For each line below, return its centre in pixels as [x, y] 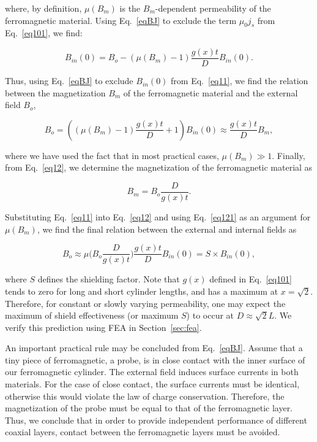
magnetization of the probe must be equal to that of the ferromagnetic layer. [149, 408]
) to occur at [210, 315]
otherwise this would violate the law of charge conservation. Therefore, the [145, 396]
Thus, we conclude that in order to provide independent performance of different [156, 420]
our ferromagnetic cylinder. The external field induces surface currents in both [152, 372]
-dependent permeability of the [213, 8]
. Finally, [289, 155]
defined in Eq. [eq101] [251, 279]
